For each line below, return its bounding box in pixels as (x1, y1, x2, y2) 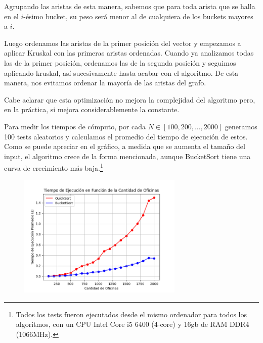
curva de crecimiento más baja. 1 (4, 161, 103, 173)
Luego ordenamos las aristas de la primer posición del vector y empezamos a (4, 37, 241, 48)
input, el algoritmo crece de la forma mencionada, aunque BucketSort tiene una (4, 151, 251, 161)
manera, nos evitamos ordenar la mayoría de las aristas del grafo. (4, 77, 206, 88)
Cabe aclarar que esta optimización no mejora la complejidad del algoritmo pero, (4, 94, 255, 105)
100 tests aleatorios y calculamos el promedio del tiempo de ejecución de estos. (4, 131, 248, 141)
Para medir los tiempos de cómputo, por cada (4, 121, 146, 131)
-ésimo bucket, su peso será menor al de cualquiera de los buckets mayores (23, 11, 253, 21)
